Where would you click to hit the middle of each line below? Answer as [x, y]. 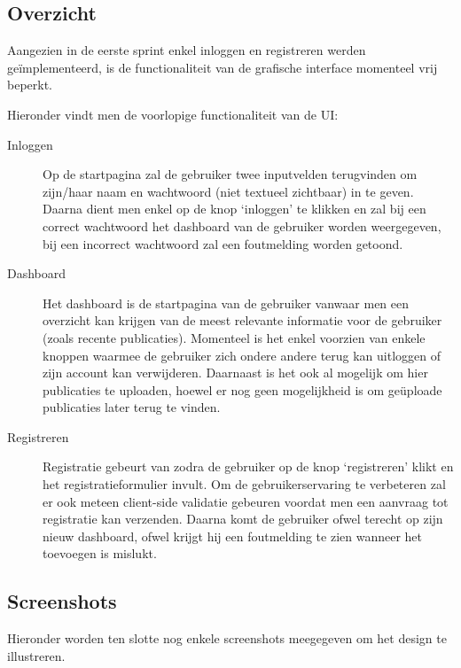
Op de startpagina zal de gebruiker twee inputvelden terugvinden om [230, 174]
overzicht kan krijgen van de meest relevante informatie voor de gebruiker [242, 320]
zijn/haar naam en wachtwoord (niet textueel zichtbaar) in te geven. [228, 191]
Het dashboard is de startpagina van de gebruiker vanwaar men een [226, 303]
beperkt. [30, 85]
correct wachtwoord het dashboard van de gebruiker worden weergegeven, [242, 225]
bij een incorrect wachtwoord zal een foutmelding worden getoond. [223, 243]
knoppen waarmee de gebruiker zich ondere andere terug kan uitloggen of [242, 355]
